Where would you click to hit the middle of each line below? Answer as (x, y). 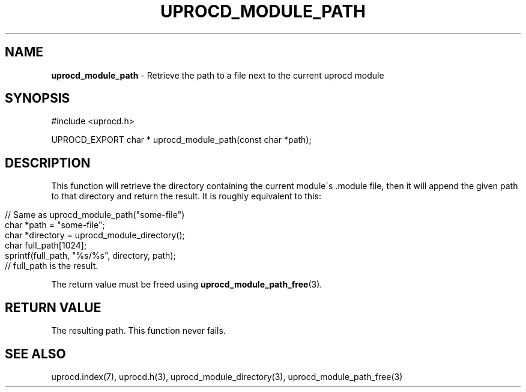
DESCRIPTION (48, 163)
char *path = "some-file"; (55, 225)
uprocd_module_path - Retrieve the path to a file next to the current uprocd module (218, 75)
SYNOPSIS (38, 98)
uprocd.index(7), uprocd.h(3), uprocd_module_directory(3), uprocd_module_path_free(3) (227, 376)
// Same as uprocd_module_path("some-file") (95, 215)
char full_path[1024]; (46, 246)
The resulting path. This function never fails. (138, 331)
